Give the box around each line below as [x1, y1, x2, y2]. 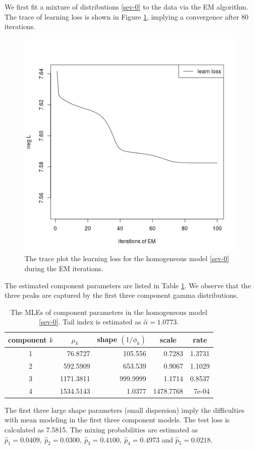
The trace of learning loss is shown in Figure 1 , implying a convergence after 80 [5, 11, 248, 22]
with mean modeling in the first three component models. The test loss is [5, 414, 230, 425]
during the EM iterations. [25, 263, 104, 273]
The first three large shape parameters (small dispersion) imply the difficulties [5, 404, 244, 415]
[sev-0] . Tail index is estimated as [39, 316, 141, 327]
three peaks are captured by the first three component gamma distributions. [5, 290, 238, 300]
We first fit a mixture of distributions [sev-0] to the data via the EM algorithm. [5, 2, 248, 12]
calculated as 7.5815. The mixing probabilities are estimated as [5, 424, 198, 434]
